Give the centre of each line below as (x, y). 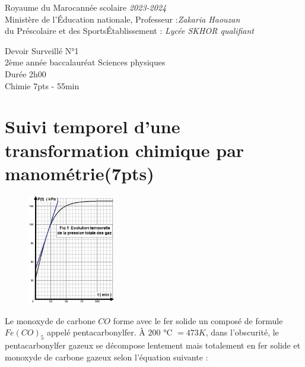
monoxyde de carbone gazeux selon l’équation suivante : (107, 357)
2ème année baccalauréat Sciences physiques (85, 62)
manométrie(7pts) (80, 173)
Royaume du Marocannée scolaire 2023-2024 (86, 7)
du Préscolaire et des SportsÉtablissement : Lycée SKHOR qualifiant (130, 31)
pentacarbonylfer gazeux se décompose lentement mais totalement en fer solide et (153, 345)
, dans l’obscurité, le (242, 332)
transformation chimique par (125, 150)
